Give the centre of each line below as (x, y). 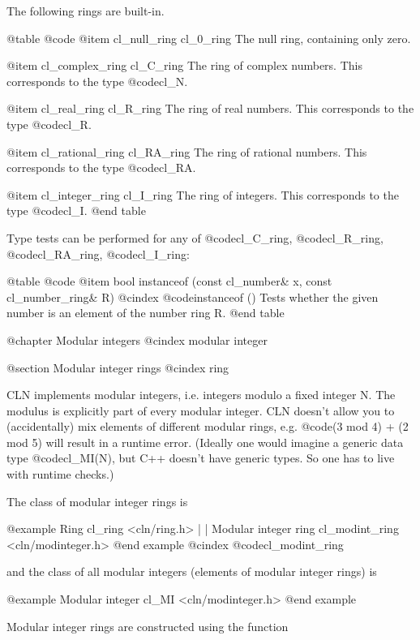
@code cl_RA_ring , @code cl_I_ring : (98, 253)
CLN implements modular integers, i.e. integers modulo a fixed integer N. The (201, 395)
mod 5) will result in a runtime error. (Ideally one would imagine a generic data (205, 442)
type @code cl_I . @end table (76, 210)
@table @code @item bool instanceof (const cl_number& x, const (169, 281)
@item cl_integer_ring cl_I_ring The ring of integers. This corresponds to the (203, 194)
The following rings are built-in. (86, 11)
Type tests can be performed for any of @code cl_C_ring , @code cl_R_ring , (195, 237)
